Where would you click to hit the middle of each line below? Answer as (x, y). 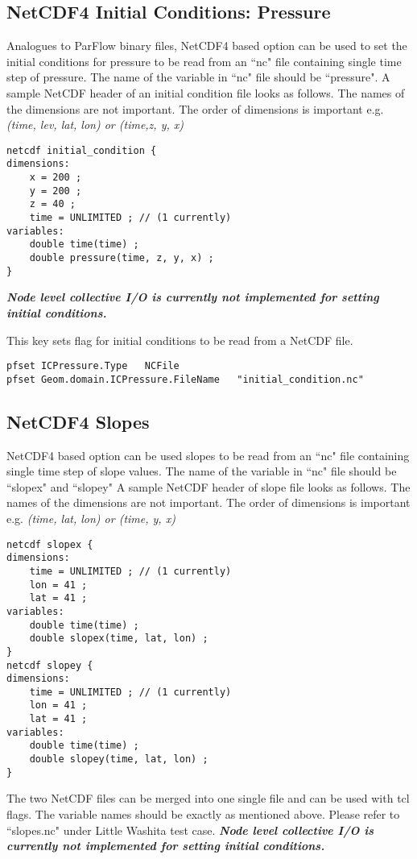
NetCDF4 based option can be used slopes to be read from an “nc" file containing (208, 455)
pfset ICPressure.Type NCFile (93, 366)
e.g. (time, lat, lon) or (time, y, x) (91, 518)
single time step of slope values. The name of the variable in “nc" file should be (202, 471)
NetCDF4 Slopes (78, 421)
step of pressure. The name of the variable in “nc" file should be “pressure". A (198, 77)
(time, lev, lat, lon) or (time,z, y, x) (95, 124)
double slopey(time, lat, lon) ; (119, 759)
